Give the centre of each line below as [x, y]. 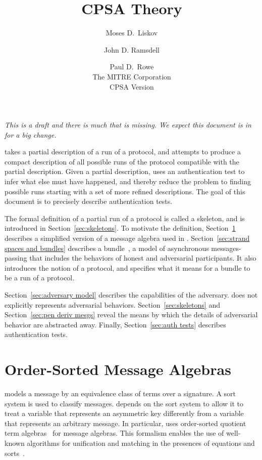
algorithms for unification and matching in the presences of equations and [141, 443]
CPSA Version [132, 86]
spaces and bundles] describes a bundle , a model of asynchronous [107, 248]
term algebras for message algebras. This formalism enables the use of [114, 433]
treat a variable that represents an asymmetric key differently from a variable [124, 413]
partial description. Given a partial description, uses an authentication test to [125, 171]
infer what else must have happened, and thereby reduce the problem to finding [128, 181]
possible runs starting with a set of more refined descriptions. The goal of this [125, 191]
